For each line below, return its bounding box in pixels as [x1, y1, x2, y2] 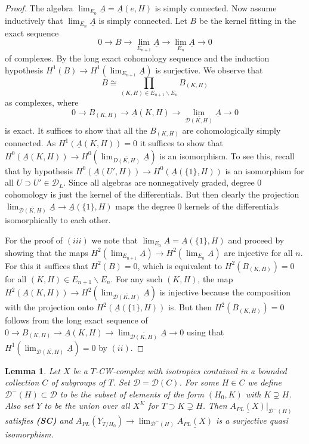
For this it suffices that [5, 259, 88, 272]
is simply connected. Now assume [154, 2, 277, 14]
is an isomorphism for [225, 164, 304, 177]
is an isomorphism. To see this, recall [159, 149, 295, 162]
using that [186, 325, 224, 338]
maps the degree [115, 199, 175, 212]
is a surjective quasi [216, 414, 288, 427]
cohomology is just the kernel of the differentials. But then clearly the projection [5, 187, 299, 200]
